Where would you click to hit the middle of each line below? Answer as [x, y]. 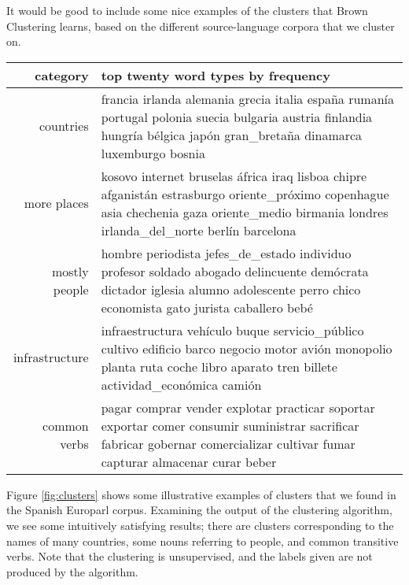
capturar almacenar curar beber [189, 461]
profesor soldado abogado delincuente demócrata [235, 271]
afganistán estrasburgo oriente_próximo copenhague [245, 194]
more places [56, 203]
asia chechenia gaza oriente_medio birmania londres [245, 212]
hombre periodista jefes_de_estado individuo [226, 253]
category [62, 75]
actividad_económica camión [181, 384]
